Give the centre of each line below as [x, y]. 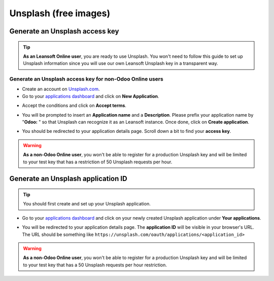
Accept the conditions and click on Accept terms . [74, 106]
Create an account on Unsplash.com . [61, 89]
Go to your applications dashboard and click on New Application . [91, 96]
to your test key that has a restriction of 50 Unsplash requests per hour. [98, 162]
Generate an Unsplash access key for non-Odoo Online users [86, 79]
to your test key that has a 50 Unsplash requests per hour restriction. [95, 265]
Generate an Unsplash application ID [68, 179]
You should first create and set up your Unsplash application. [87, 204]
